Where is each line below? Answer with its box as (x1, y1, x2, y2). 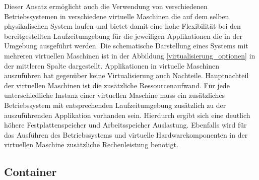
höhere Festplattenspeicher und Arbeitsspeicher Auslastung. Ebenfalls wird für (4, 119, 247, 130)
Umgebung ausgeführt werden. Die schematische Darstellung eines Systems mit (4, 40, 248, 51)
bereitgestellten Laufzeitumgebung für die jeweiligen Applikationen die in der (4, 30, 242, 41)
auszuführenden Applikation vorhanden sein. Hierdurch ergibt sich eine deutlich (4, 109, 250, 120)
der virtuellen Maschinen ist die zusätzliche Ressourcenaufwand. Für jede (4, 80, 230, 90)
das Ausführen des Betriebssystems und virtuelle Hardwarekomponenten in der (4, 129, 248, 140)
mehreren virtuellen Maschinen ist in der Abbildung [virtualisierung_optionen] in (4, 50, 255, 61)
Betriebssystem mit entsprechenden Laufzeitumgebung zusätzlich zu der (4, 99, 226, 110)
